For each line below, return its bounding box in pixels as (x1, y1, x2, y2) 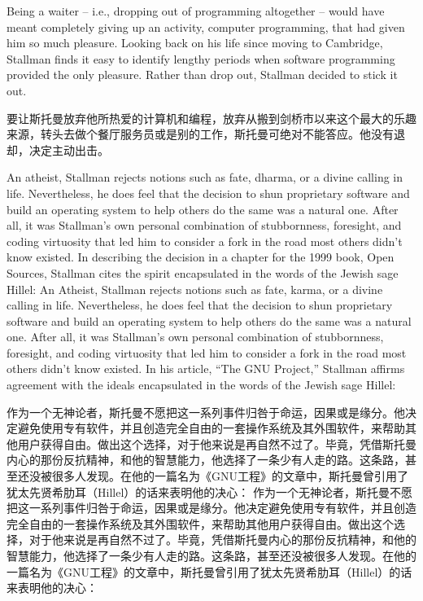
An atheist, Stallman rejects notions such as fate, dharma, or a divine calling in (7, 169, 403, 186)
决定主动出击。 (28, 141, 109, 158)
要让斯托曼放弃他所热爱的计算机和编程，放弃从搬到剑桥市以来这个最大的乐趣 (7, 109, 416, 126)
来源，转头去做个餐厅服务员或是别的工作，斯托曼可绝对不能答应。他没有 (7, 125, 394, 143)
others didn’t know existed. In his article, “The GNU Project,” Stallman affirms (7, 360, 405, 377)
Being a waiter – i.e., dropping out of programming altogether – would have (7, 2, 385, 19)
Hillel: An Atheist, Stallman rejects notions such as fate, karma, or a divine (7, 280, 383, 297)
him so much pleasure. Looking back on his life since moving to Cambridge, (7, 34, 383, 51)
